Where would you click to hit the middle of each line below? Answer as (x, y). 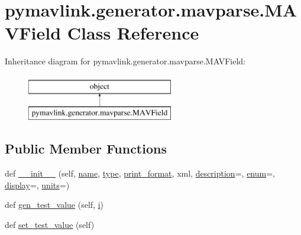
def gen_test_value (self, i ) (54, 205)
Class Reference (133, 33)
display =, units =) (37, 185)
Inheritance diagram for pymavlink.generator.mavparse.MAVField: (125, 61)
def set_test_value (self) (50, 225)
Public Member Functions (86, 148)
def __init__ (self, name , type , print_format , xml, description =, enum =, (140, 173)
